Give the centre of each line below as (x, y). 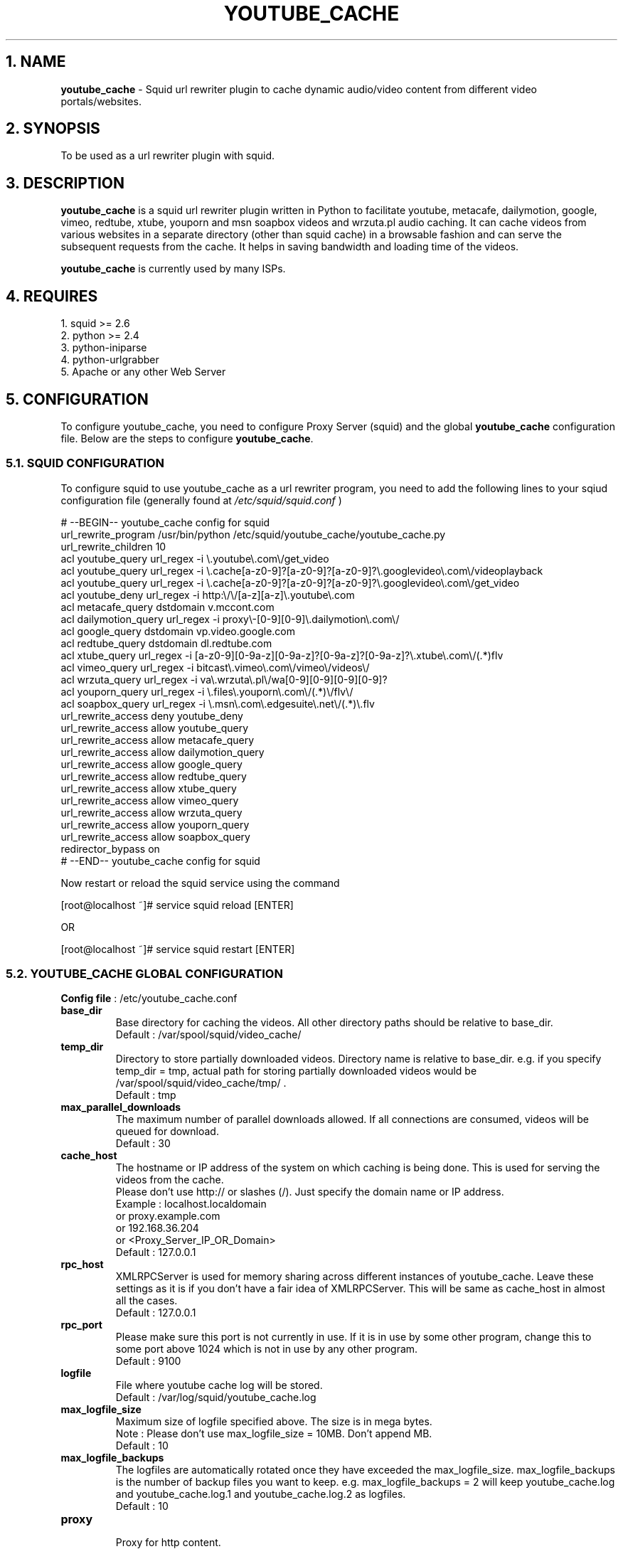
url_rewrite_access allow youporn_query (155, 824)
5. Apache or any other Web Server (143, 372)
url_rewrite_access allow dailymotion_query (163, 752)
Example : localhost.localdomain (191, 1204)
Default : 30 (143, 1144)
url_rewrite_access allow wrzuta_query (151, 812)
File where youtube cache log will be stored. (219, 1385)
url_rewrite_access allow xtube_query (149, 788)
